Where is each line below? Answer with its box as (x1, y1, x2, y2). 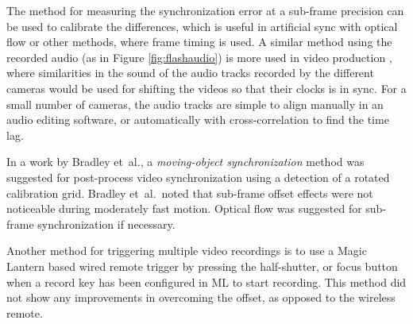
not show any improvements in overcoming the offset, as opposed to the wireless (6, 289, 396, 306)
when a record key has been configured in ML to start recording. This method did (6, 273, 407, 290)
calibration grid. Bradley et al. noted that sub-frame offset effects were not (6, 184, 373, 201)
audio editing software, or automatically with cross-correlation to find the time (6, 111, 389, 128)
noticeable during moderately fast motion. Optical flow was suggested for (6, 200, 362, 217)
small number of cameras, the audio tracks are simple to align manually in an (6, 95, 384, 112)
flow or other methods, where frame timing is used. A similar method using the (6, 33, 392, 50)
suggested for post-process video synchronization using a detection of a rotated (6, 168, 390, 185)
